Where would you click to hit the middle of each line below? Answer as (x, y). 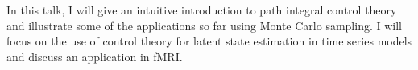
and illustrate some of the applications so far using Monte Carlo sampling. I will (204, 25)
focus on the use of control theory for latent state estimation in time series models (209, 41)
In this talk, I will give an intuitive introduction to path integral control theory (202, 10)
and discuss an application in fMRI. (95, 56)
